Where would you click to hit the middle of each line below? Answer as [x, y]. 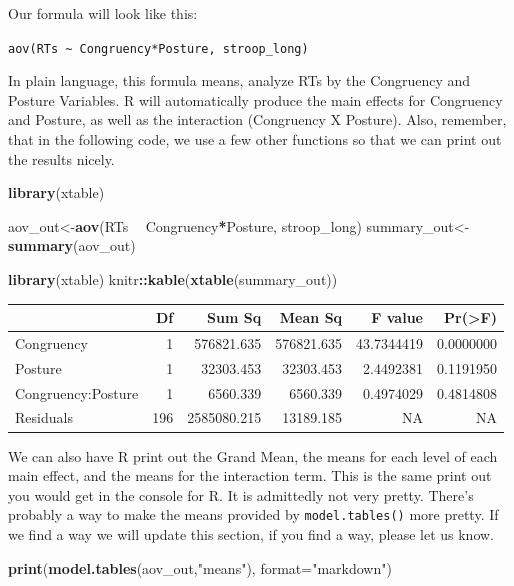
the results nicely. [61, 158]
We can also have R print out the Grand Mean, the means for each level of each [253, 455]
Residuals [44, 417]
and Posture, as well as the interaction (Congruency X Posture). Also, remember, [257, 119]
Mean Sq [311, 317]
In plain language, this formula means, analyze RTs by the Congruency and [239, 80]
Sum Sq [234, 317]
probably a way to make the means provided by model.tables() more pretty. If [253, 514]
